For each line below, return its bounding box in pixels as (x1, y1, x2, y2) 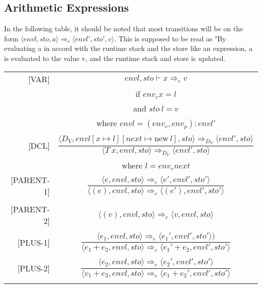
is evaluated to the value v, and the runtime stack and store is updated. (4, 52, 226, 63)
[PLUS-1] (17, 237, 50, 249)
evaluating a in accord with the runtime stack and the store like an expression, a (4, 43, 253, 53)
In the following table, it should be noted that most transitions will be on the (4, 23, 243, 34)
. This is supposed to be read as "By (114, 33, 226, 43)
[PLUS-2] (17, 262, 50, 274)
